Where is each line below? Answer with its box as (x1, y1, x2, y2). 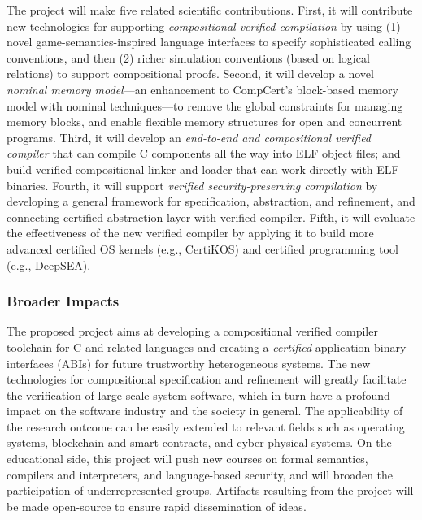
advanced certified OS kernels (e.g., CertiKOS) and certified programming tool (7, 240, 398, 257)
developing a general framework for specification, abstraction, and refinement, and (7, 193, 415, 210)
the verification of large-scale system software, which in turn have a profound (7, 386, 390, 403)
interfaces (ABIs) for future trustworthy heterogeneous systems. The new (7, 354, 371, 371)
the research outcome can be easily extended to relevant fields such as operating (7, 418, 405, 435)
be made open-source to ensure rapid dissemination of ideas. (7, 497, 307, 514)
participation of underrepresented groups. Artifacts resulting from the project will (7, 482, 414, 499)
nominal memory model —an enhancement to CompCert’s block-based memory (7, 80, 398, 97)
